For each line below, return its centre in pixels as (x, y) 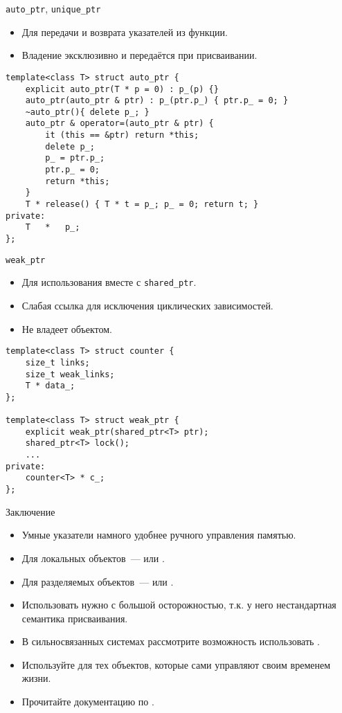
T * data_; (50, 386)
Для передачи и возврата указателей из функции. (125, 31)
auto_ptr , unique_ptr (53, 8)
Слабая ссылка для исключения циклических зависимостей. (147, 305)
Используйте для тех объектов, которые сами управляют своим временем (176, 664)
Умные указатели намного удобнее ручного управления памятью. (159, 535)
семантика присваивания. (75, 618)
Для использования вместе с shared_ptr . (109, 282)
